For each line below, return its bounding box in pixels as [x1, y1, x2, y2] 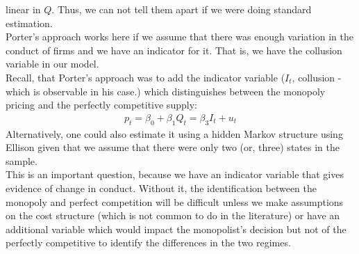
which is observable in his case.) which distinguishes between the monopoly [6, 84, 326, 98]
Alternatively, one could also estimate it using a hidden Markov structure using [6, 126, 343, 141]
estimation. [6, 15, 53, 30]
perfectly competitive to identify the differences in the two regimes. [6, 235, 291, 250]
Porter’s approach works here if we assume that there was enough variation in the [6, 29, 353, 44]
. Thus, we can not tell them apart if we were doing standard [51, 2, 312, 16]
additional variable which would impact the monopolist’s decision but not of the [6, 221, 347, 236]
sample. [6, 153, 37, 168]
